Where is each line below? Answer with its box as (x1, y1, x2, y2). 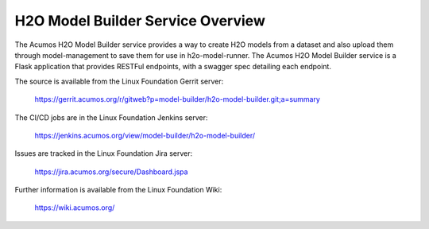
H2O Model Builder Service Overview (14, 12, 265, 29)
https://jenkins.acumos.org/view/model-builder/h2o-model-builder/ (34, 130, 256, 140)
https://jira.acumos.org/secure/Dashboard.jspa (34, 167, 188, 177)
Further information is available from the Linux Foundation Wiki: (14, 185, 222, 195)
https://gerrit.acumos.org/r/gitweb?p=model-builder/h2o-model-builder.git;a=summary (34, 95, 321, 104)
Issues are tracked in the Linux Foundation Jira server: (14, 149, 193, 158)
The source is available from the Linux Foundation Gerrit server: (14, 76, 224, 86)
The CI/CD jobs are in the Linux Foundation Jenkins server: (14, 112, 208, 122)
